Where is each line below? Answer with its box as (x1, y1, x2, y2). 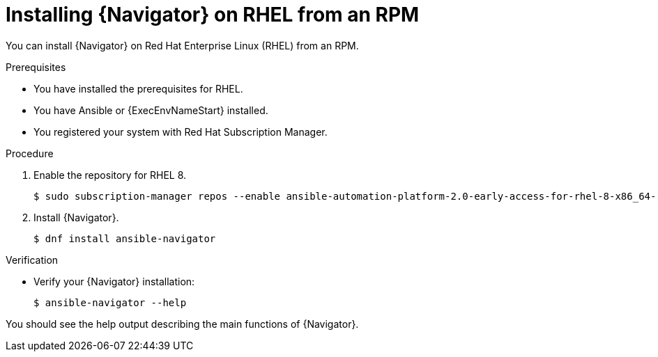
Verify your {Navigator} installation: (33, 275, 195, 287)
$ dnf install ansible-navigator (33, 232, 216, 244)
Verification (6, 253, 59, 266)
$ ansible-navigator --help (33, 296, 187, 308)
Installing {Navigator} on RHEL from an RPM (6, 3, 420, 26)
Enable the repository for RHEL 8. (33, 168, 187, 181)
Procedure (6, 147, 54, 159)
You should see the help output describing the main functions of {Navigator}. (6, 317, 359, 330)
